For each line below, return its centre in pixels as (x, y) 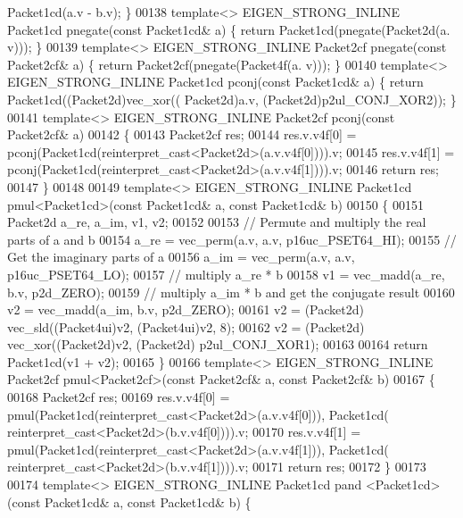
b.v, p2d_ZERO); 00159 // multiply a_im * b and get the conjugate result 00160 (231, 292)
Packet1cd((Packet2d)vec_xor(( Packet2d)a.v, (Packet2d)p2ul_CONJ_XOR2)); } (232, 99)
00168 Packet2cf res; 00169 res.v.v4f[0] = (119, 397)
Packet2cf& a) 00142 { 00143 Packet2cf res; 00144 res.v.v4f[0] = (182, 134)
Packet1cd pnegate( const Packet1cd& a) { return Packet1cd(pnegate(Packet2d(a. (229, 29)
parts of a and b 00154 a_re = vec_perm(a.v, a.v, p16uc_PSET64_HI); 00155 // (232, 239)
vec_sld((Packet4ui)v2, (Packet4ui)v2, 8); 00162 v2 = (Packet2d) (186, 326)
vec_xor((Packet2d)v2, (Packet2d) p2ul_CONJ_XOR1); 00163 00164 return (218, 344)
